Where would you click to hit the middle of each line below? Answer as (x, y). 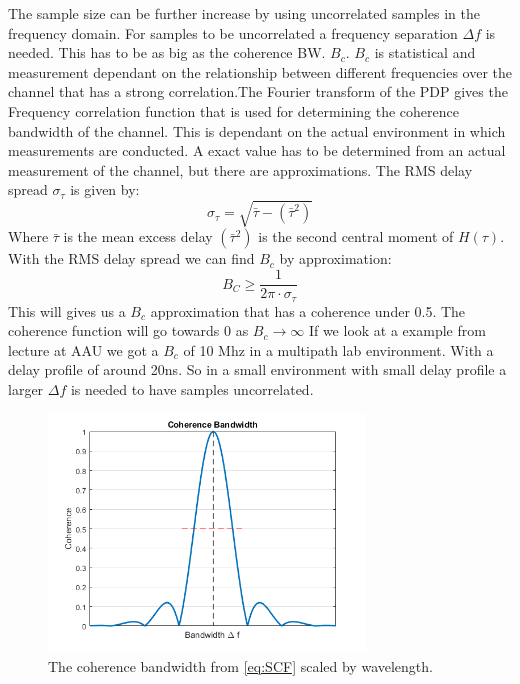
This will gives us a (67, 310)
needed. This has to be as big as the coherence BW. (167, 52)
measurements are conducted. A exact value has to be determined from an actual (257, 150)
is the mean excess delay (138, 236)
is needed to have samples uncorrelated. (192, 388)
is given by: (105, 189)
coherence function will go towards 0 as (128, 330)
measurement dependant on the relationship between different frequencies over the (260, 71)
